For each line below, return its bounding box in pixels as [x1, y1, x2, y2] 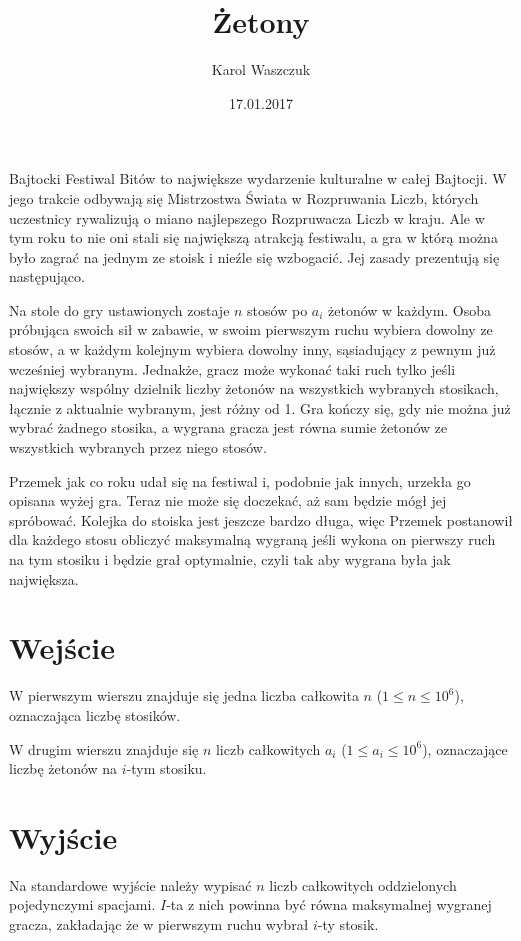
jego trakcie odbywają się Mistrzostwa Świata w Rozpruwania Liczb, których [9, 187, 479, 208]
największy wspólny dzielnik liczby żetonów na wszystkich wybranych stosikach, [9, 378, 499, 399]
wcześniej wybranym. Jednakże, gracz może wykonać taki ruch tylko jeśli [9, 358, 456, 379]
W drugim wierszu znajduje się [9, 738, 199, 759]
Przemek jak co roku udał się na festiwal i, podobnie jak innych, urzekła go [9, 470, 471, 491]
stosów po [247, 299, 308, 320]
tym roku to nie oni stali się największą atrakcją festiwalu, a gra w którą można [9, 227, 498, 248]
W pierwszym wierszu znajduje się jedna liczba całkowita [9, 685, 359, 706]
